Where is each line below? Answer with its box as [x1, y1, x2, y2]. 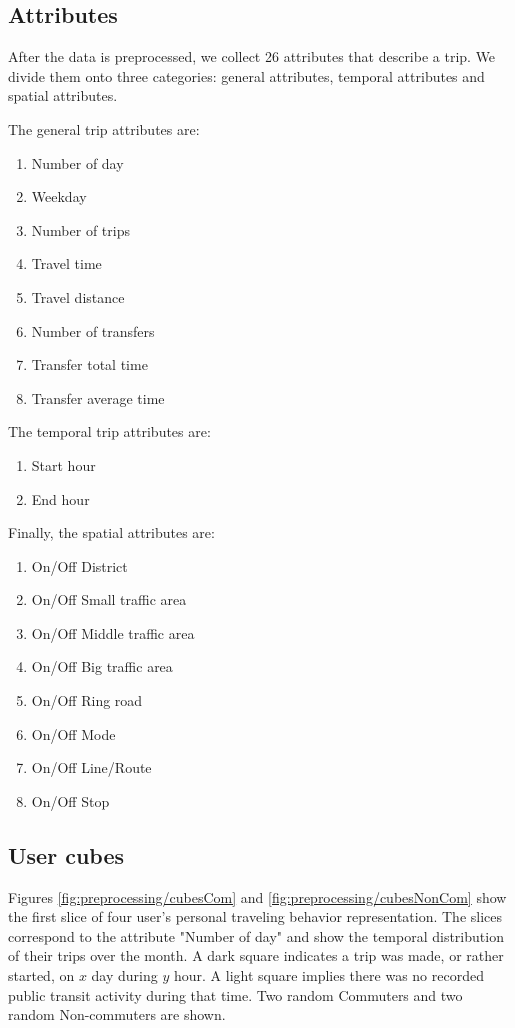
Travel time [31, 253, 102, 274]
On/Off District [31, 555, 128, 576]
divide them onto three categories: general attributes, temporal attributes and [8, 65, 485, 86]
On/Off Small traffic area [31, 589, 187, 610]
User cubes [8, 839, 125, 870]
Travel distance [31, 286, 125, 307]
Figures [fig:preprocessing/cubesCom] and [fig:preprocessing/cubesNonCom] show [8, 886, 507, 907]
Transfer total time [31, 354, 148, 375]
